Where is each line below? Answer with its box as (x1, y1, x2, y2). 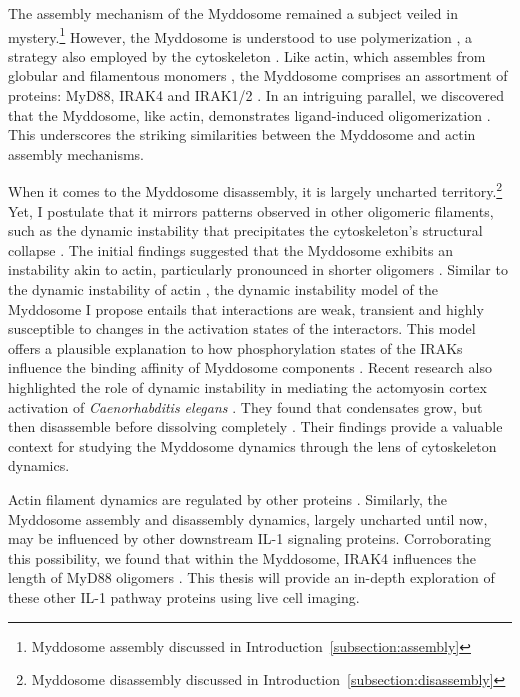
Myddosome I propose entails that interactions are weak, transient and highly (8, 298, 484, 319)
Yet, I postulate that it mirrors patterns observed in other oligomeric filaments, (8, 200, 494, 221)
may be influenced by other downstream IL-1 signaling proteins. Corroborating (8, 528, 491, 549)
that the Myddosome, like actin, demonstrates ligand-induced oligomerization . (8, 104, 491, 125)
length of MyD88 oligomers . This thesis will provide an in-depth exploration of (8, 567, 495, 588)
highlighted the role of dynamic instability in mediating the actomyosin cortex (8, 377, 487, 397)
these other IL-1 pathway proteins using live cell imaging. (8, 586, 360, 607)
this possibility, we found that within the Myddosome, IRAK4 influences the (8, 547, 477, 568)
